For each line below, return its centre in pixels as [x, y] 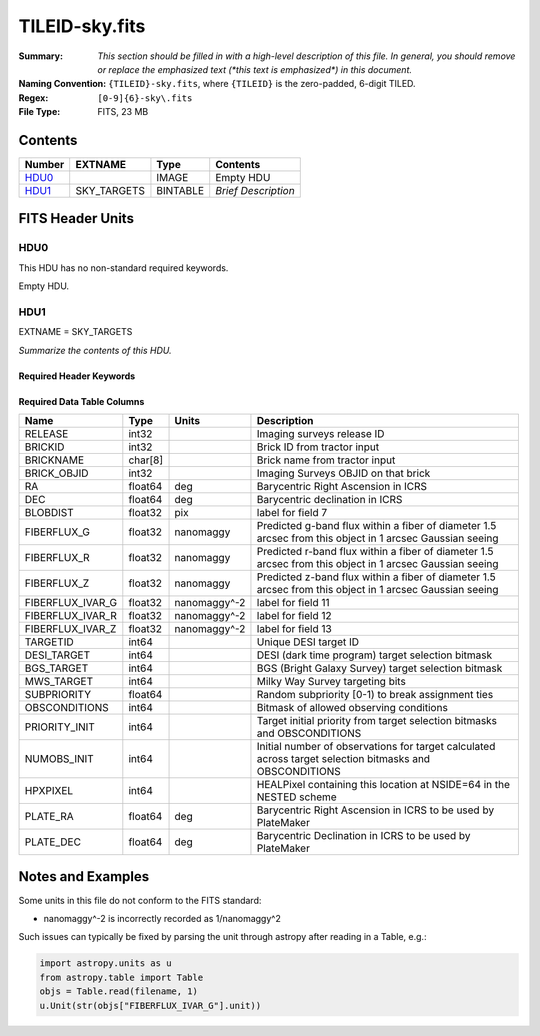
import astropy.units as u [105, 963]
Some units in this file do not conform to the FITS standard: [140, 900]
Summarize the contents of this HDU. [95, 350]
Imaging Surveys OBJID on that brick [343, 473]
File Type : [39, 112]
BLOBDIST [49, 513]
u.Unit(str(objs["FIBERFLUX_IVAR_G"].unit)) [150, 1005]
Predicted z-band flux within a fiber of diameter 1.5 [376, 577]
